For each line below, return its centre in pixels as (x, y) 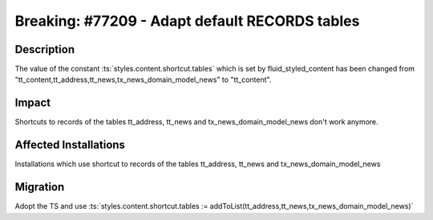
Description (45, 49)
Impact (33, 103)
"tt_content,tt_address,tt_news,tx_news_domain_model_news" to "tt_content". (143, 79)
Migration (40, 187)
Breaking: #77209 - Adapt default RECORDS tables (187, 21)
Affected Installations (70, 145)
